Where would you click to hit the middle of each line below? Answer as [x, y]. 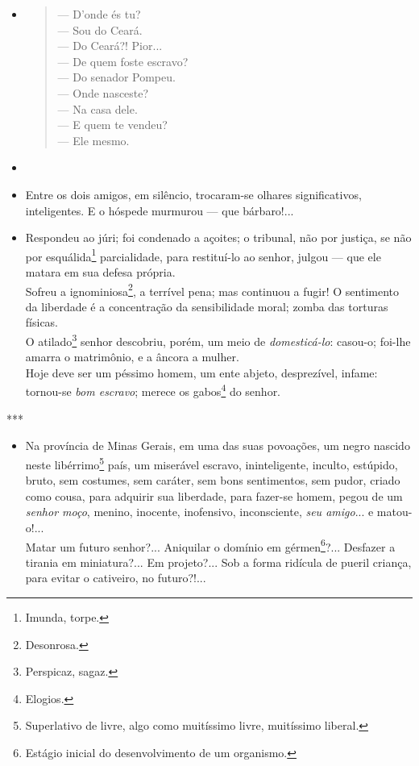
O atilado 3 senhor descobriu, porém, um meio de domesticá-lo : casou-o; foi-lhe [218, 340]
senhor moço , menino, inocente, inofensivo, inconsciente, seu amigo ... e [199, 512]
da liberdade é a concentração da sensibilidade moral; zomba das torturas [207, 306]
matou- [394, 512]
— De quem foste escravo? [123, 61]
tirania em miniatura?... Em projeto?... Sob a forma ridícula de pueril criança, [218, 562]
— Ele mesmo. [93, 140]
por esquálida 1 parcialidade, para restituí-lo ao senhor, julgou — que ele [203, 255]
